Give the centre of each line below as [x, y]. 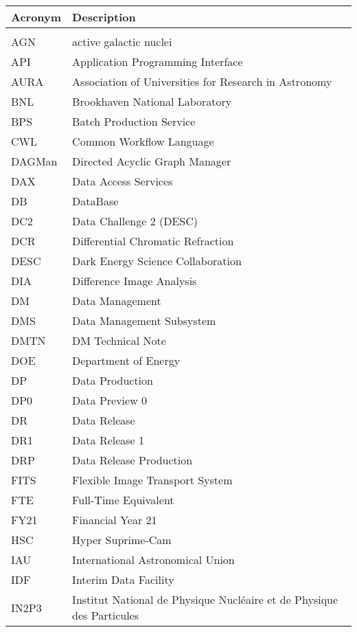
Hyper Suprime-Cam [122, 540]
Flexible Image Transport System [152, 480]
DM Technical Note [119, 340]
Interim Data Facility [123, 579]
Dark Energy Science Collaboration [157, 261]
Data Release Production [133, 460]
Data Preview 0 [110, 400]
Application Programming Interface [158, 61]
